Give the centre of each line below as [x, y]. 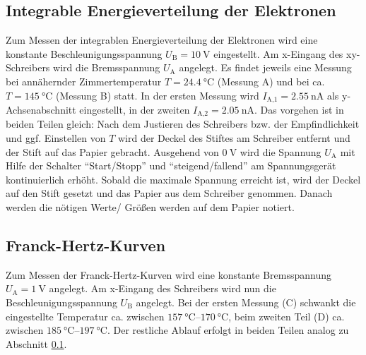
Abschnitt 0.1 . [36, 343]
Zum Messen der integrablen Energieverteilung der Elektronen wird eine [162, 40]
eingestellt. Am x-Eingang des [278, 53]
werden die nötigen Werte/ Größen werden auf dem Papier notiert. [150, 207]
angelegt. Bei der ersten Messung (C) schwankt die [246, 302]
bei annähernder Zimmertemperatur [84, 81]
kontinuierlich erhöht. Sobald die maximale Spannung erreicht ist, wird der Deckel [183, 179]
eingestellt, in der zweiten [135, 110]
